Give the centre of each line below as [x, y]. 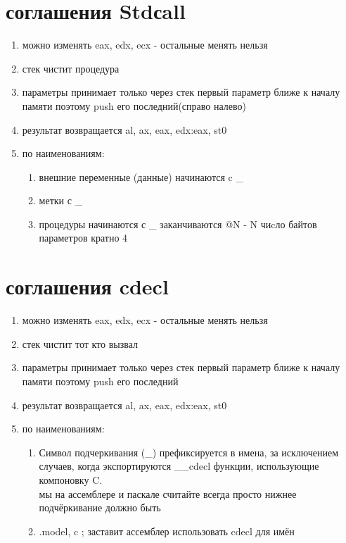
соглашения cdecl [87, 286]
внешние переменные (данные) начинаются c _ [141, 176]
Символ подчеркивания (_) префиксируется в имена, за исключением [189, 452]
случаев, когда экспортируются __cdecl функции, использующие [179, 466]
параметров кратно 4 [83, 238]
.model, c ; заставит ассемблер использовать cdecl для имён [167, 531]
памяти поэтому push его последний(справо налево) [134, 105]
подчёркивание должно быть [100, 507]
